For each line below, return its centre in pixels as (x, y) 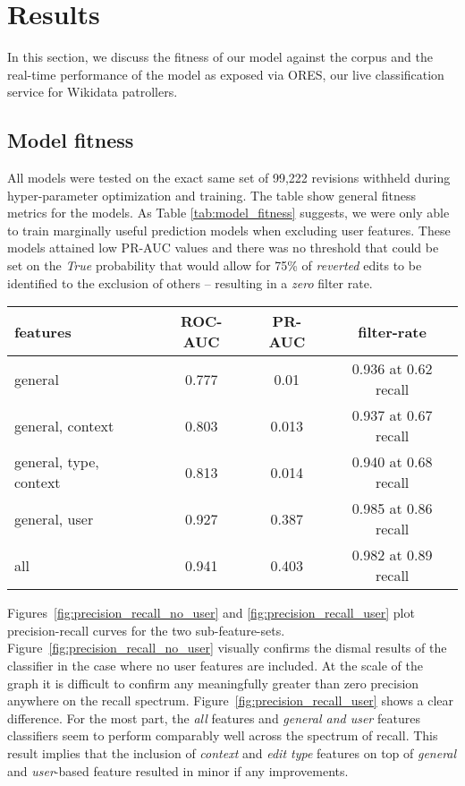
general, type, (57, 462)
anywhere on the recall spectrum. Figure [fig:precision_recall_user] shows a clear (231, 701)
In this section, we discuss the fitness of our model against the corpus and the (220, 57)
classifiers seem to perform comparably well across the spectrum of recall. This (223, 735)
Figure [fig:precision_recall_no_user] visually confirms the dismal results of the (227, 648)
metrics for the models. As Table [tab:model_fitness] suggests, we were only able (228, 213)
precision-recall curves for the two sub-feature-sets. (146, 630)
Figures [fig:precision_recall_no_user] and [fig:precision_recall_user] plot (211, 613)
